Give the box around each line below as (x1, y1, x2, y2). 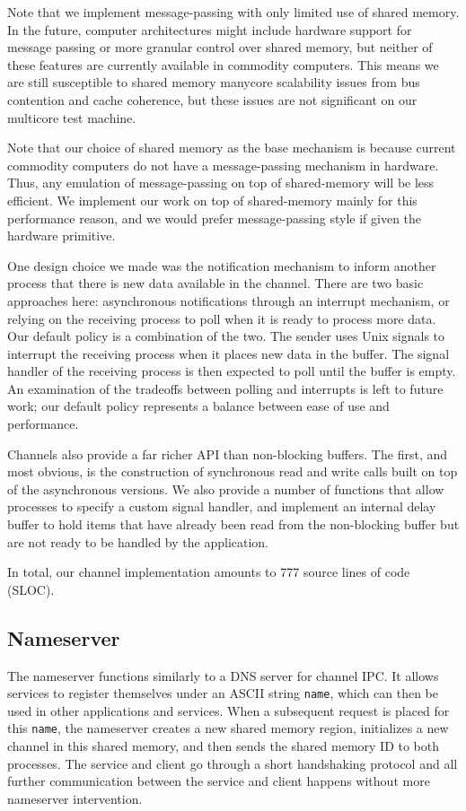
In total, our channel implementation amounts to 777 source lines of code (7, 562, 410, 581)
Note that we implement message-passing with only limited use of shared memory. (7, 3, 460, 21)
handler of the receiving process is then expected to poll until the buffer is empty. (7, 362, 456, 380)
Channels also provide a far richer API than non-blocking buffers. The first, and (7, 444, 447, 463)
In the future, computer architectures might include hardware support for (7, 20, 412, 39)
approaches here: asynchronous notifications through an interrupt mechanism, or (7, 291, 450, 310)
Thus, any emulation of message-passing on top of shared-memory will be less (7, 173, 435, 192)
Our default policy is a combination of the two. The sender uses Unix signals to (7, 327, 445, 345)
